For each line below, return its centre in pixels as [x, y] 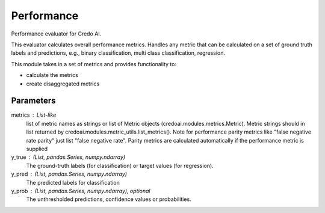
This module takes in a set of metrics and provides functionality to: [94, 64]
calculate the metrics [52, 75]
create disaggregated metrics [63, 84]
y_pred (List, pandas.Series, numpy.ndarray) [69, 174]
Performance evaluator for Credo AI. [56, 34]
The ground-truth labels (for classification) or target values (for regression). [120, 165]
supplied [37, 149]
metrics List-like [34, 115]
